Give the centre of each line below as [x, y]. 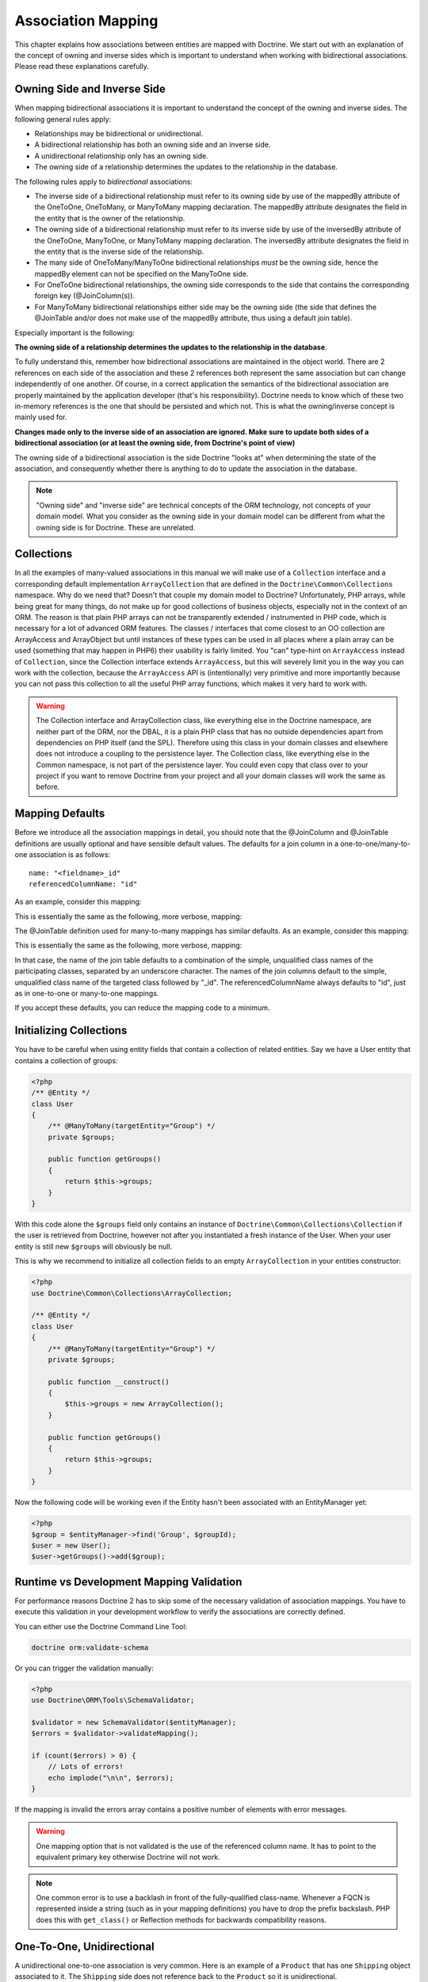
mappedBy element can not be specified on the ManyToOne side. [141, 274]
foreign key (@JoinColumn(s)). [84, 296]
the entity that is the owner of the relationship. [110, 218]
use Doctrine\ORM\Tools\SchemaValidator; [113, 1700]
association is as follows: [70, 855]
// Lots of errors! [86, 1767]
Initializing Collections [71, 1031]
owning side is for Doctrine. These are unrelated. [116, 527]
